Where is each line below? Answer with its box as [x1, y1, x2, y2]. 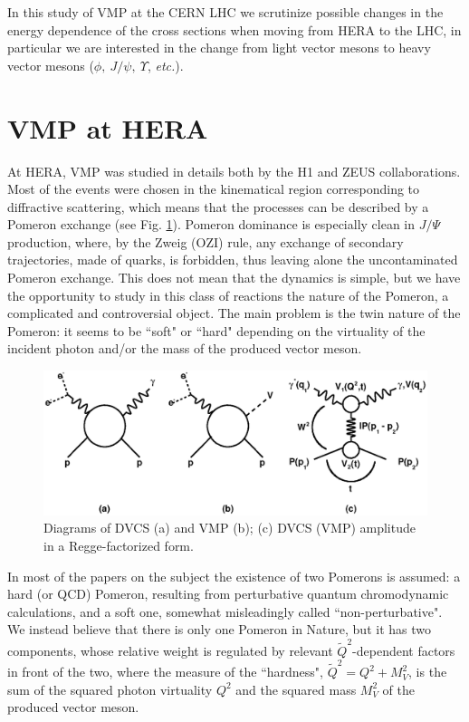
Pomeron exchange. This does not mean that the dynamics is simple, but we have [7, 268, 461, 287]
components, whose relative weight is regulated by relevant [7, 640, 333, 659]
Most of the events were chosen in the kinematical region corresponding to [7, 179, 420, 198]
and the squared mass [235, 679, 357, 698]
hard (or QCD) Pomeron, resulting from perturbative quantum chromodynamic [7, 584, 449, 603]
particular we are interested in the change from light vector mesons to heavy [7, 38, 431, 57]
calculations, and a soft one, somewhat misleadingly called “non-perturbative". [7, 602, 443, 621]
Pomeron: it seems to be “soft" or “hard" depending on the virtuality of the [7, 321, 426, 340]
